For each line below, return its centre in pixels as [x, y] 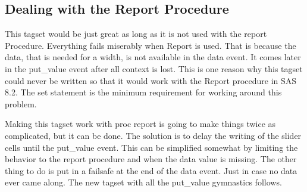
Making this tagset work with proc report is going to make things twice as [140, 124]
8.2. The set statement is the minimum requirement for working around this [143, 92]
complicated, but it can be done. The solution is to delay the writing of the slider [153, 135]
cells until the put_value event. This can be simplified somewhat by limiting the [151, 147]
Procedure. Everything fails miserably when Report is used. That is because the [151, 45]
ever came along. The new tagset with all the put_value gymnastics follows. [143, 182]
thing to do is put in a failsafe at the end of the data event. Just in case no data [151, 170]
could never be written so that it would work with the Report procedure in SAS [151, 80]
